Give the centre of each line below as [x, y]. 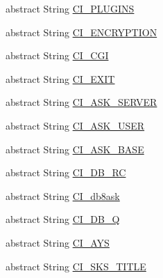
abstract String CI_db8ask [63, 195]
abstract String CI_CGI [57, 55]
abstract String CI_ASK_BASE [75, 149]
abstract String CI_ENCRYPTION [81, 32]
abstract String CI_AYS [58, 242]
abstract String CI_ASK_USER [75, 125]
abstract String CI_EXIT [60, 78]
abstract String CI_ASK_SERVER [81, 102]
